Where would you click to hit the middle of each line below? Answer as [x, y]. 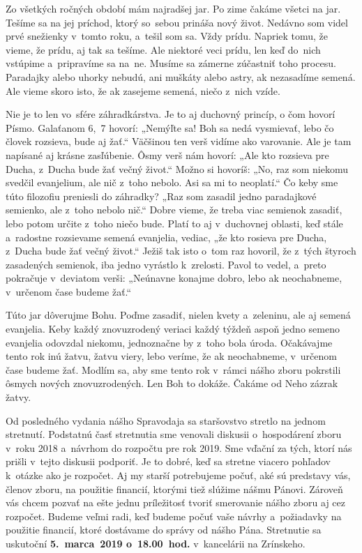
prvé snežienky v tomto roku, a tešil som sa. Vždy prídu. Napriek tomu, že [167, 36]
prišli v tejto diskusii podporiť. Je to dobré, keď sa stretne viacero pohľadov [168, 461]
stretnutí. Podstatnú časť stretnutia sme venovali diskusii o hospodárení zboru [174, 434]
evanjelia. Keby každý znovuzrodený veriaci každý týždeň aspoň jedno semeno [173, 329]
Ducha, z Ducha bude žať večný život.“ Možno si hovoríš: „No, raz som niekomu [177, 168]
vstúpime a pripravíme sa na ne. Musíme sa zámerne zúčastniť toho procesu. [171, 63]
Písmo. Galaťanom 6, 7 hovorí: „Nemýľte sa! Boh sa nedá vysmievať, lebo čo [170, 127]
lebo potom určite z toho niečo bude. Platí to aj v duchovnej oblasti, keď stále [174, 223]
